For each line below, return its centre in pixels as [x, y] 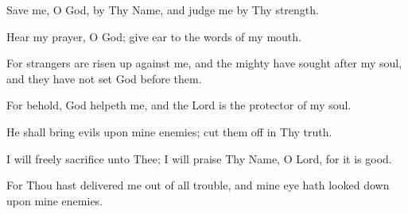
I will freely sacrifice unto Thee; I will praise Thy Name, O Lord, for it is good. [199, 158]
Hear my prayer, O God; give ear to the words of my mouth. [154, 36]
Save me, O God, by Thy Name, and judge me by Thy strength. [163, 10]
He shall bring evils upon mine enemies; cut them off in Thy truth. [169, 131]
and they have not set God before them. [104, 78]
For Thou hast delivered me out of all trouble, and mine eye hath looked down [198, 185]
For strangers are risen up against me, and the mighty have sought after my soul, [204, 63]
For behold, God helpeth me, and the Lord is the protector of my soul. [179, 105]
